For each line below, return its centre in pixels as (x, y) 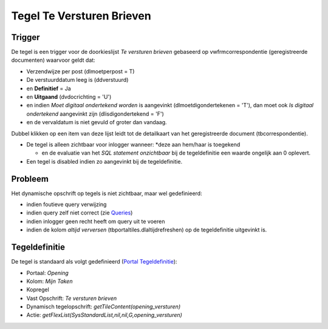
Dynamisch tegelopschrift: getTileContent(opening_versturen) (104, 307)
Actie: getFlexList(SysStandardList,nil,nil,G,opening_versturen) (104, 315)
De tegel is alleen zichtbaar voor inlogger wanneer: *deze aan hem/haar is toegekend (133, 144)
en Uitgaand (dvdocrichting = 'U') (69, 97)
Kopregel (38, 290)
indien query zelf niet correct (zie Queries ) (80, 213)
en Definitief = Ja (49, 88)
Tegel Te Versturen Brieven (81, 16)
